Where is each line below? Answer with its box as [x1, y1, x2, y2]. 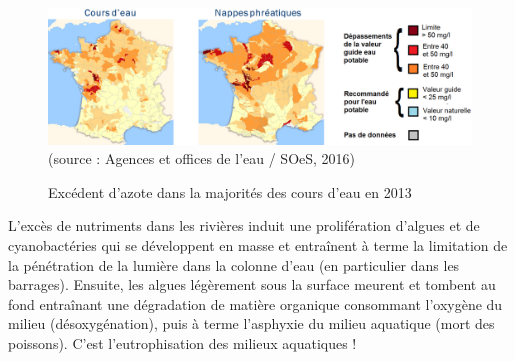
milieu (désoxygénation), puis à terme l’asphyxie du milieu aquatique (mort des [8, 313, 495, 334]
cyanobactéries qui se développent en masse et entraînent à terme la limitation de [8, 235, 508, 256]
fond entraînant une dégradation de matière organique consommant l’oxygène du [8, 293, 503, 314]
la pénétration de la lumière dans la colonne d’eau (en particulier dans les [8, 254, 460, 275]
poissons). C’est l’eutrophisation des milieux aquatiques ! [8, 332, 357, 353]
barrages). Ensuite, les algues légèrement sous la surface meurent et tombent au [8, 274, 496, 295]
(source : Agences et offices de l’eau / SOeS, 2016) [48, 148, 356, 169]
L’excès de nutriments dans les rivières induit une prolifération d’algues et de [8, 215, 480, 236]
